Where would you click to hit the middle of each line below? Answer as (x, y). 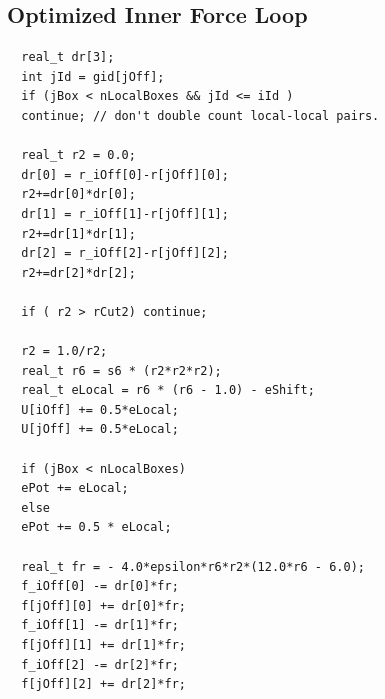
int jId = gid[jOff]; (93, 76)
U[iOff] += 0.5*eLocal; (100, 409)
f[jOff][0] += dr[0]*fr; (103, 605)
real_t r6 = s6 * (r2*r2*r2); (121, 370)
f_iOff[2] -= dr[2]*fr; (100, 664)
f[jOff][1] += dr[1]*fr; (103, 645)
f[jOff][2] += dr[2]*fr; (103, 684)
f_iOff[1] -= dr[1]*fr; (100, 625)
